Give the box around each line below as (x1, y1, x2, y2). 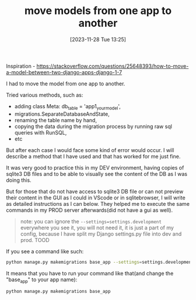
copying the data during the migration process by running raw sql (14, 123, 172, 130)
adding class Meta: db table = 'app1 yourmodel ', (14, 102, 121, 111)
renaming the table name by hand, (14, 116, 97, 123)
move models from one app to (24, 4, 172, 18)
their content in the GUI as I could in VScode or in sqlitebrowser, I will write (6, 194, 185, 201)
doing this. (6, 177, 32, 184)
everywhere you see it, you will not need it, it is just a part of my (20, 224, 174, 231)
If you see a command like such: (6, 247, 84, 255)
